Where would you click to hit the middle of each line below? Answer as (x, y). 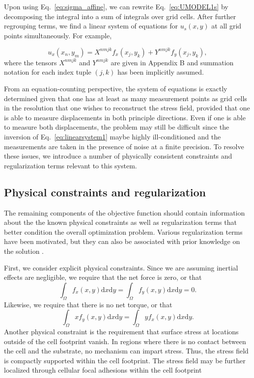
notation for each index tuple (48, 72)
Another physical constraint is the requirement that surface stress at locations (121, 331)
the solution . (24, 251)
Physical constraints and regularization (105, 192)
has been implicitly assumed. (160, 72)
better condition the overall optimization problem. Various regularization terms (123, 231)
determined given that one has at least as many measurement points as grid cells (126, 98)
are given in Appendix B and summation (172, 62)
